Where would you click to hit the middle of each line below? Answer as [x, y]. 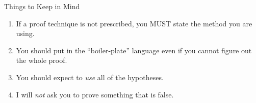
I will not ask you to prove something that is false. [95, 94]
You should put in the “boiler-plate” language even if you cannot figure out [134, 50]
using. [25, 33]
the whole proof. [42, 60]
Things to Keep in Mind [42, 6]
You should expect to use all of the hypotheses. [90, 77]
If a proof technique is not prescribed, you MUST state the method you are [134, 23]
